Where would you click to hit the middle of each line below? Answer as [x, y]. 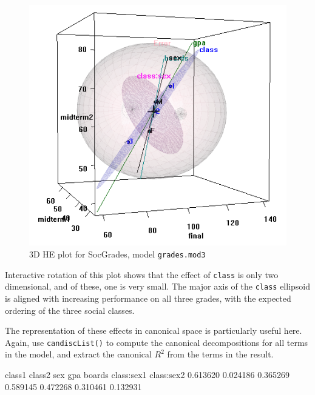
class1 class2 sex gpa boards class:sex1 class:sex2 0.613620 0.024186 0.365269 [147, 374]
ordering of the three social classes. [70, 310]
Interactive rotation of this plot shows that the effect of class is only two [142, 274]
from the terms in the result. [220, 354]
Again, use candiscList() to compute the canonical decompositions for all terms [157, 342]
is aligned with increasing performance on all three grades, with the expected [148, 298]
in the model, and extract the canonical [78, 354]
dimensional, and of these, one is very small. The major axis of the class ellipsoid [157, 286]
